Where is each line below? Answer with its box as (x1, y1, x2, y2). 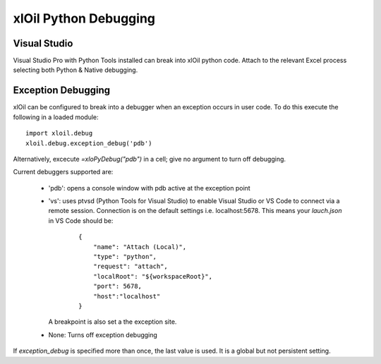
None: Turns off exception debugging (48, 330, 158, 339)
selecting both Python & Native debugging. (13, 66, 138, 74)
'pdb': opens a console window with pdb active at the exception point (48, 183, 250, 192)
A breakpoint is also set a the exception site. (48, 317, 177, 326)
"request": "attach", (92, 262, 169, 271)
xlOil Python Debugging (13, 11, 155, 26)
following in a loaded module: (13, 113, 99, 121)
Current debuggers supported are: (13, 168, 114, 176)
